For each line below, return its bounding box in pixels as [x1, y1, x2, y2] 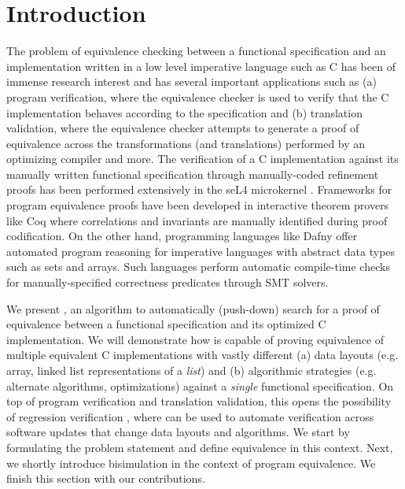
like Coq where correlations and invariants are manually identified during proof [6, 212, 388, 228]
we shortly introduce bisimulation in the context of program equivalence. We [6, 454, 376, 471]
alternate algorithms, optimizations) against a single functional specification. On [6, 377, 394, 394]
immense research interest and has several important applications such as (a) [6, 73, 377, 90]
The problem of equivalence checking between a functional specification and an [6, 43, 386, 59]
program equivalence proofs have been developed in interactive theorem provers [6, 197, 389, 213]
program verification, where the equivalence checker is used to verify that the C [6, 88, 389, 105]
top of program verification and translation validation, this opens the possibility [6, 393, 392, 409]
